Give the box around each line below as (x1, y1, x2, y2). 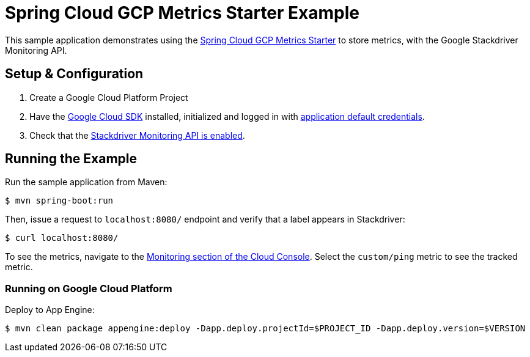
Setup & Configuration (5, 66, 144, 82)
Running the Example (5, 151, 138, 167)
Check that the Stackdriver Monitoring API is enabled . (29, 130, 245, 141)
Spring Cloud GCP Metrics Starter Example (5, 2, 360, 23)
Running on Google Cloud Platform (5, 282, 172, 295)
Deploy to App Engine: (5, 304, 95, 315)
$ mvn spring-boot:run (5, 196, 114, 206)
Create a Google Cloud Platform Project (29, 92, 188, 103)
